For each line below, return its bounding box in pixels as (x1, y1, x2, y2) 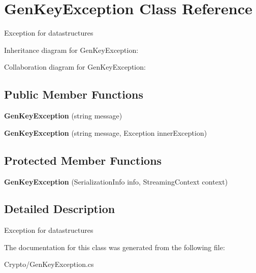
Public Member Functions (4, 86, 143, 102)
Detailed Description (4, 201, 115, 217)
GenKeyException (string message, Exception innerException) (4, 127, 207, 138)
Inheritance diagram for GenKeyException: (4, 44, 139, 55)
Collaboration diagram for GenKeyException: (4, 62, 146, 72)
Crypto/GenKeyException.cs (4, 259, 94, 269)
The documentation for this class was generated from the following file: (4, 241, 225, 252)
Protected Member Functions (4, 152, 162, 168)
